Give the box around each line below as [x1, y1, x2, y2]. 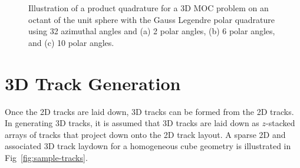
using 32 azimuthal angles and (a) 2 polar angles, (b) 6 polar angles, [28, 25, 275, 37]
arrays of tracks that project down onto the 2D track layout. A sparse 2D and [5, 128, 286, 140]
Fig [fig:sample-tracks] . [5, 151, 88, 163]
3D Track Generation [5, 71, 181, 95]
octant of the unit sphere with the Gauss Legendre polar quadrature [28, 13, 275, 25]
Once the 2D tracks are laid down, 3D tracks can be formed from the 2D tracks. [5, 105, 294, 117]
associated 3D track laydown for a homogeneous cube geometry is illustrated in [5, 140, 291, 152]
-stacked [266, 117, 295, 129]
